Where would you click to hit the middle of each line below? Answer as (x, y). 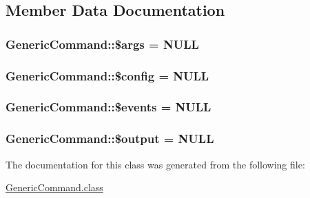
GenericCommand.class (54, 187)
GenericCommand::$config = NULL (107, 75)
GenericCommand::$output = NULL (110, 139)
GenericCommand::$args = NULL (102, 44)
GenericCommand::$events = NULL (108, 107)
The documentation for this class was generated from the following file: (155, 164)
